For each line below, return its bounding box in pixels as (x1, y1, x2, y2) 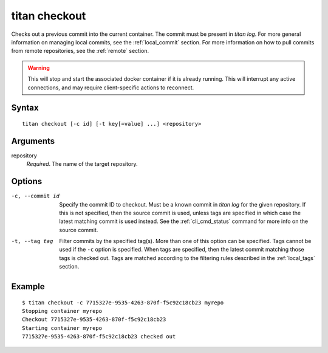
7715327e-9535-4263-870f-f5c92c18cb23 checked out (22, 333, 176, 340)
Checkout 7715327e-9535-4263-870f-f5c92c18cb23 (22, 316, 166, 323)
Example (11, 281, 45, 292)
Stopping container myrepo (22, 307, 103, 315)
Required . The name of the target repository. (26, 160, 138, 168)
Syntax (11, 103, 39, 113)
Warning (27, 64, 50, 71)
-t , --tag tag (11, 238, 53, 245)
